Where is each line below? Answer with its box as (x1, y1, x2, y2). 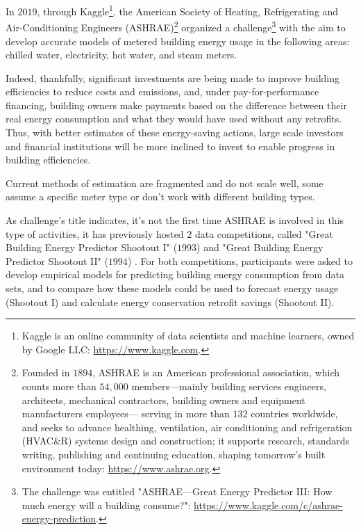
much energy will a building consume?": (22, 497, 191, 512)
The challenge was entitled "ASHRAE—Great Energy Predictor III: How (22, 484, 333, 499)
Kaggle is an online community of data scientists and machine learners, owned (22, 328, 355, 343)
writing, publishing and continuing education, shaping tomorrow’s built (22, 447, 326, 461)
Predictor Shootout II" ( (6, 253, 108, 268)
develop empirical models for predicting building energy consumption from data (6, 267, 345, 282)
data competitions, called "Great (194, 226, 333, 241)
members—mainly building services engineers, (131, 378, 326, 393)
